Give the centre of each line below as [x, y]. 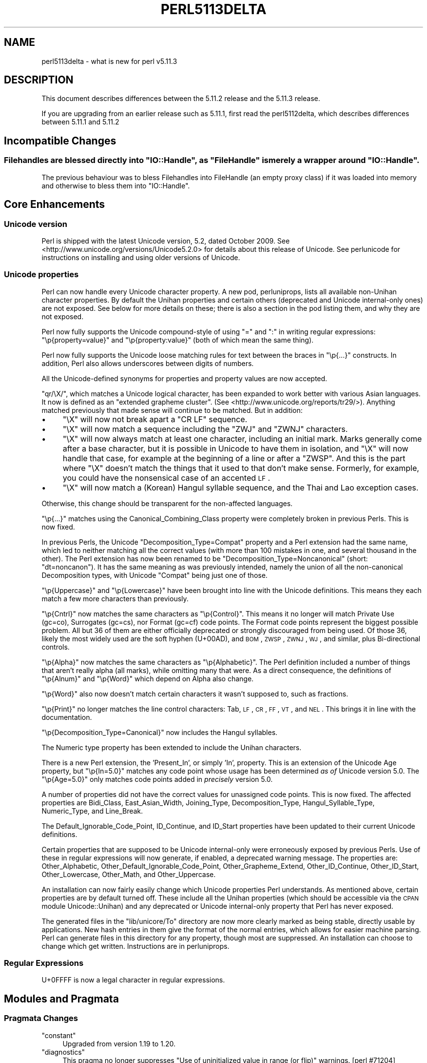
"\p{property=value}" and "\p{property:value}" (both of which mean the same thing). [178, 340]
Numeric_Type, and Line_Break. [92, 811]
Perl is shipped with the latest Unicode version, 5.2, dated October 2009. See [166, 241]
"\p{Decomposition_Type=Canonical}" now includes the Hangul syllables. [160, 732]
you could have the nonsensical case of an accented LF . [166, 478]
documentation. [67, 717]
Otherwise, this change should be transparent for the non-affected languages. [167, 503]
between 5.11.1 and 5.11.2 [80, 122]
